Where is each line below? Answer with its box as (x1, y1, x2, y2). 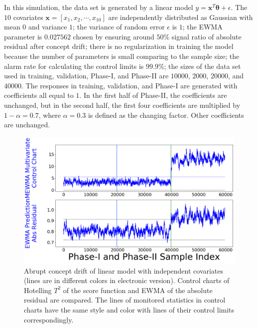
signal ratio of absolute (171, 31, 242, 41)
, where (38, 109, 61, 120)
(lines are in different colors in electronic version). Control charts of (24, 275, 230, 286)
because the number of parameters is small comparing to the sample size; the (4, 50, 240, 61)
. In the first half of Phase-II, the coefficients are (79, 90, 227, 100)
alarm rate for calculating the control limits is (4, 60, 144, 71)
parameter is (4, 31, 42, 41)
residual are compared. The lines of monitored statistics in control (24, 295, 226, 305)
